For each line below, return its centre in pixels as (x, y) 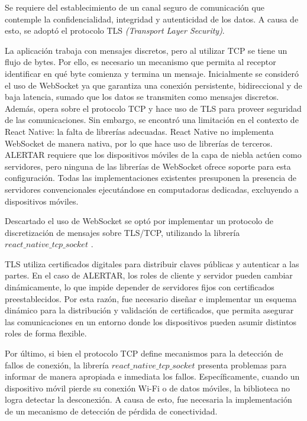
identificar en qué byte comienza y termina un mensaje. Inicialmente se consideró (152, 73)
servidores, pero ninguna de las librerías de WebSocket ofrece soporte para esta (148, 166)
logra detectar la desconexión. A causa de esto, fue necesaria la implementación (148, 399)
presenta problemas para (242, 365)
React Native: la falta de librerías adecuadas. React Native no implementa (139, 131)
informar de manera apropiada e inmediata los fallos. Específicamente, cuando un (152, 376)
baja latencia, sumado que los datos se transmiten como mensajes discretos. (142, 97)
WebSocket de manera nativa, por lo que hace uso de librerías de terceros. (139, 143)
